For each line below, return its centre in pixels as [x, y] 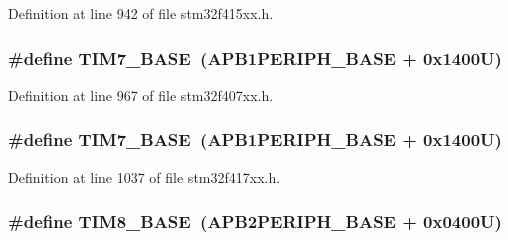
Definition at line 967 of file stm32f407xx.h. [141, 94]
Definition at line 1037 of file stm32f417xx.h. [144, 176]
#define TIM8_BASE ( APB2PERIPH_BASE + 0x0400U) [255, 221]
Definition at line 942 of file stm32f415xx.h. [141, 13]
